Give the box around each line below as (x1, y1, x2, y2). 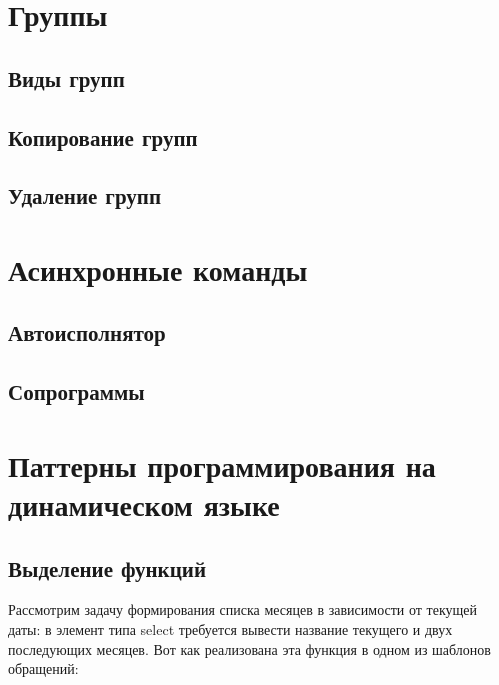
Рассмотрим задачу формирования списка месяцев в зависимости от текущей (8, 599, 478, 620)
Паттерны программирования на (8, 444, 436, 485)
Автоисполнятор (8, 317, 166, 348)
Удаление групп (8, 180, 162, 211)
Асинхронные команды (8, 248, 308, 289)
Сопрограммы (8, 376, 145, 407)
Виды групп (8, 62, 125, 93)
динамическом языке (8, 484, 280, 525)
